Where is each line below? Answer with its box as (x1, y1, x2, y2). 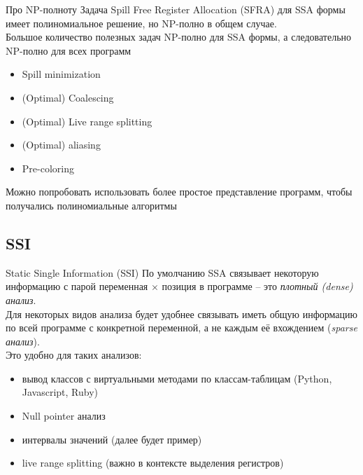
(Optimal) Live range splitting (22, 113, 152, 128)
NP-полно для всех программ (6, 43, 131, 57)
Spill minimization (22, 67, 101, 81)
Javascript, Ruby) (22, 385, 99, 399)
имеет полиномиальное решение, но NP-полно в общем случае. (6, 15, 277, 30)
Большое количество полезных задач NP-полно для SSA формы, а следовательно (6, 29, 352, 44)
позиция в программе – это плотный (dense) (162, 279, 353, 294)
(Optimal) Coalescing (22, 90, 114, 104)
